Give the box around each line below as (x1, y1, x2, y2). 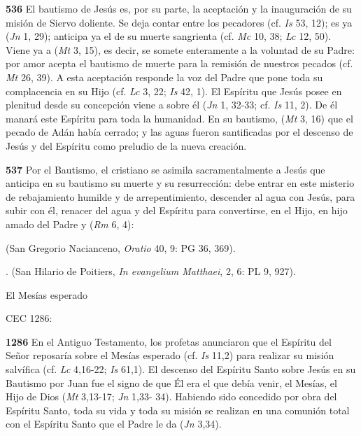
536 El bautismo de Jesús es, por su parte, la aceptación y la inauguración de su (6, 1, 352, 15)
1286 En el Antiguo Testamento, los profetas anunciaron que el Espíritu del (6, 334, 332, 349)
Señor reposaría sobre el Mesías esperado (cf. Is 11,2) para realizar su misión (6, 348, 334, 363)
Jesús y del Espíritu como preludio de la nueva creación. (6, 138, 247, 153)
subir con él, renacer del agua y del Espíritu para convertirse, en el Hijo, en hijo (6, 203, 348, 218)
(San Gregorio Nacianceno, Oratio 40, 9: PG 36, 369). (6, 240, 236, 255)
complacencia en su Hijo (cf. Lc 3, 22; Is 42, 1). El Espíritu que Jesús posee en (6, 83, 342, 98)
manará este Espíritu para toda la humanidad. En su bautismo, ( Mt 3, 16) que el (6, 111, 353, 125)
